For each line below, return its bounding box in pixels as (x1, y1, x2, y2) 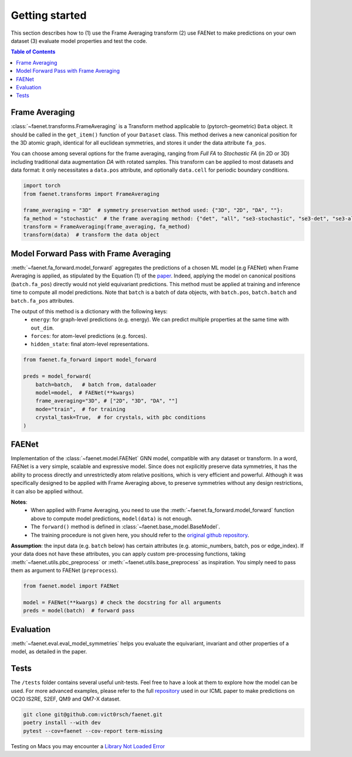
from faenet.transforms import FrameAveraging (23, 190, 160, 197)
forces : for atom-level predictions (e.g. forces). (31, 333, 147, 340)
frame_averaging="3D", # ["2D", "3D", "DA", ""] (35, 397, 178, 404)
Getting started (11, 9, 87, 22)
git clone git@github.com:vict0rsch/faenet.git (23, 711, 163, 718)
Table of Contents (11, 48, 56, 55)
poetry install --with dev (23, 719, 101, 726)
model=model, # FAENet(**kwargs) (35, 390, 135, 396)
